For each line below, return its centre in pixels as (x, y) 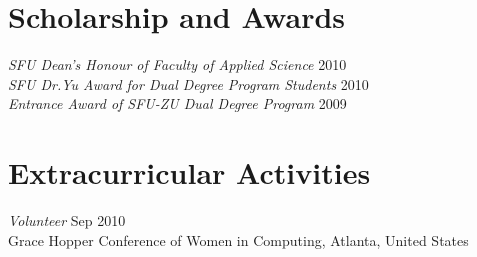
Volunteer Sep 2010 (67, 220)
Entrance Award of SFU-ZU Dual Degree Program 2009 (177, 103)
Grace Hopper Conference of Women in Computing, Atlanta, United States (238, 239)
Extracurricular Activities (189, 172)
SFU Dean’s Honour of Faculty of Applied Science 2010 (177, 64)
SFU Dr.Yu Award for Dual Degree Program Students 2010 (188, 83)
